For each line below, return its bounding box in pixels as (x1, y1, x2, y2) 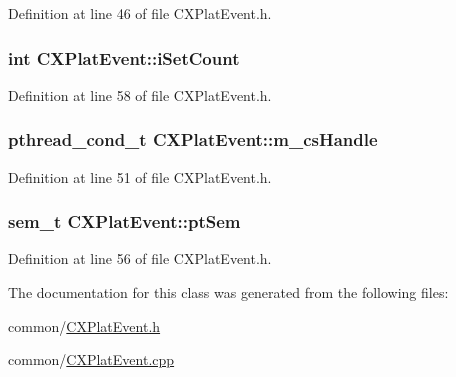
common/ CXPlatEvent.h (8, 315, 161, 336)
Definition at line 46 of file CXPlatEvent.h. (8, 3, 272, 23)
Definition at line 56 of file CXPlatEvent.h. (8, 248, 272, 269)
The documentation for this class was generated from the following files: (8, 282, 449, 303)
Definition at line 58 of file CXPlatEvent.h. (8, 84, 272, 105)
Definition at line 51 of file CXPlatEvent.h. (8, 166, 272, 187)
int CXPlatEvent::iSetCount (8, 45, 240, 70)
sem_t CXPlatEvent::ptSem (8, 209, 241, 234)
